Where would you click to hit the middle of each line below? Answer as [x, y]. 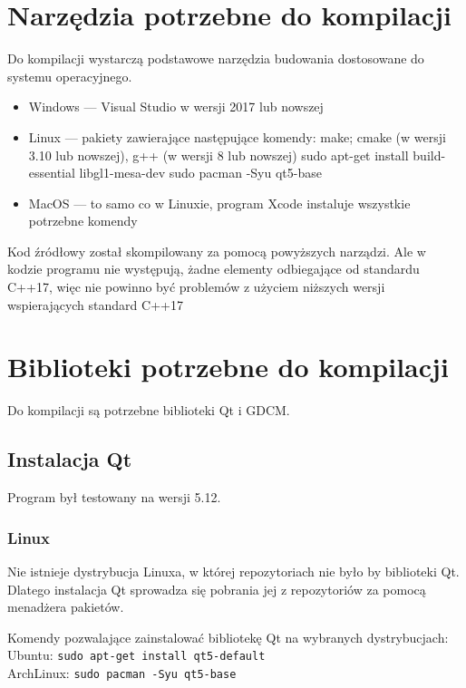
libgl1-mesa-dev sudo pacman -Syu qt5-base [200, 173]
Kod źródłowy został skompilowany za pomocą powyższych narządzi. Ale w [217, 251]
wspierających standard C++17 [95, 304]
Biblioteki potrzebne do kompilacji [228, 367]
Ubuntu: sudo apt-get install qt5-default [136, 655]
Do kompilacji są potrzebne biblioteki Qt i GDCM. [149, 410]
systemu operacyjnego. [70, 76]
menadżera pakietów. [66, 607]
